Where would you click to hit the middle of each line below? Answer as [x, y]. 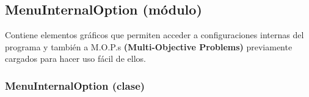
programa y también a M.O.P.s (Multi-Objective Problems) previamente [149, 46]
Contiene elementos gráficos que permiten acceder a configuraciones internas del [154, 35]
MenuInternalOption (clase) [75, 85]
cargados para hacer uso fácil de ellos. [75, 59]
